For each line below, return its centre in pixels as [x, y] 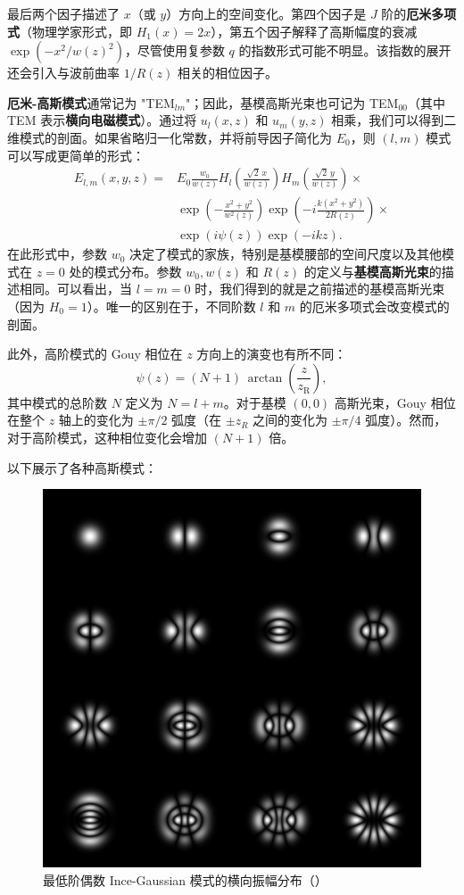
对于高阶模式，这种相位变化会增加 [107, 437]
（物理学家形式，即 [76, 31]
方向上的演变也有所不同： [272, 354]
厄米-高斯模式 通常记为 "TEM [91, 102]
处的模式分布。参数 [125, 271]
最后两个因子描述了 [63, 13]
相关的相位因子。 [227, 73]
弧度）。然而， [406, 420]
